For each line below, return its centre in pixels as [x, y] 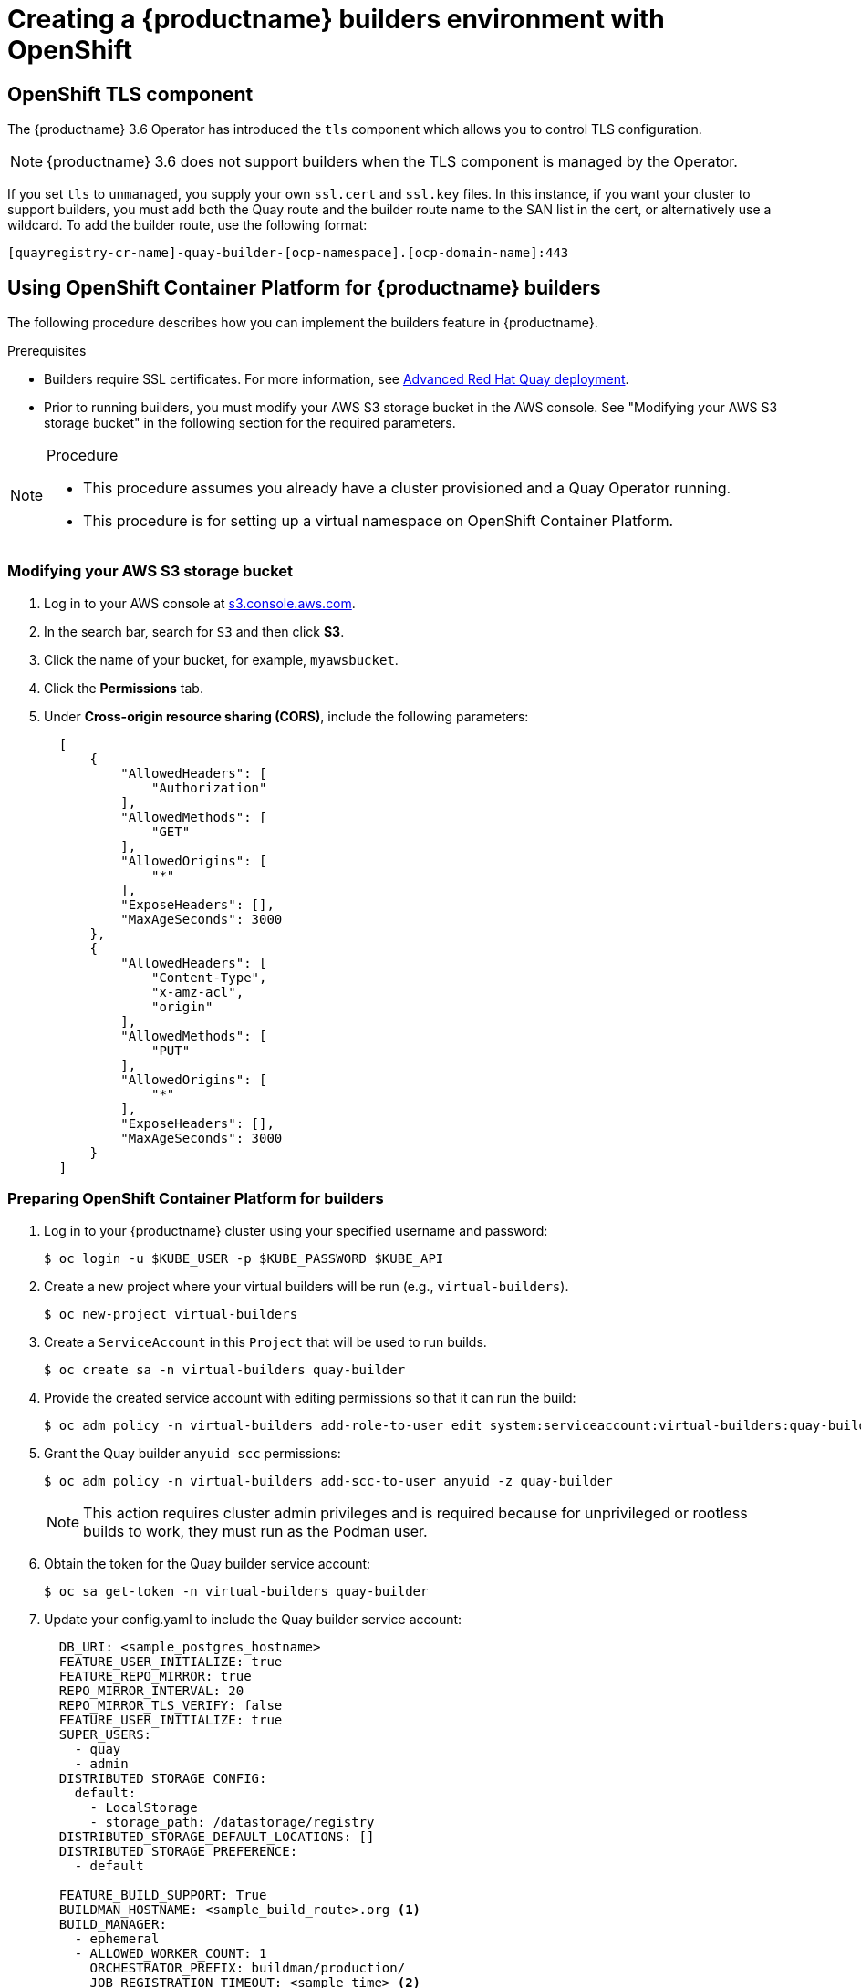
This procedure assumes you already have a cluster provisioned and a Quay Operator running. [407, 488]
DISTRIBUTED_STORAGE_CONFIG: [163, 1778]
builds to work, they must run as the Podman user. [255, 1531]
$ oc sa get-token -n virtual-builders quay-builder [236, 1591]
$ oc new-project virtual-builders [171, 1314]
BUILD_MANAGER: [113, 1924]
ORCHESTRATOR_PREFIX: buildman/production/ [248, 1967]
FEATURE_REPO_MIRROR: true [155, 1676]
